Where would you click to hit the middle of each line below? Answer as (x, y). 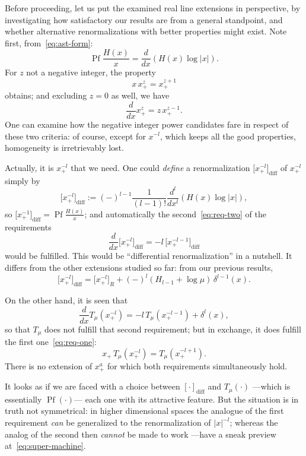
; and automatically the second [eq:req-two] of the (175, 213)
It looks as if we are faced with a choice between (93, 386)
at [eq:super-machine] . (45, 446)
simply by (23, 180)
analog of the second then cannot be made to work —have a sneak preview (141, 434)
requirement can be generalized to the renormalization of (108, 422)
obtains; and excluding (46, 95)
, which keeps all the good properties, (228, 136)
